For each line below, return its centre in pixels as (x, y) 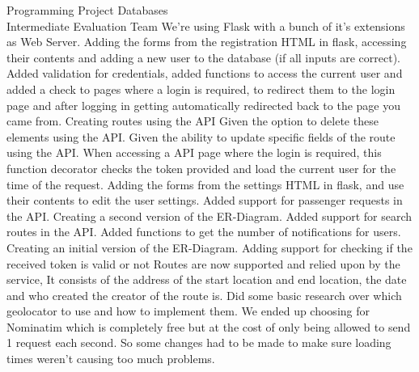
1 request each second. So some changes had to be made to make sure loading (199, 342)
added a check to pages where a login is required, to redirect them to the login (201, 89)
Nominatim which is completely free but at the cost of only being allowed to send (209, 326)
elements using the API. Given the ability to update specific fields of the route (201, 136)
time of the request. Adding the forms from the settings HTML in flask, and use (205, 184)
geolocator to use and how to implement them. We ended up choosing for (188, 311)
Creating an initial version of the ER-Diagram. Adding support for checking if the (209, 247)
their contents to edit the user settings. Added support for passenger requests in (205, 200)
